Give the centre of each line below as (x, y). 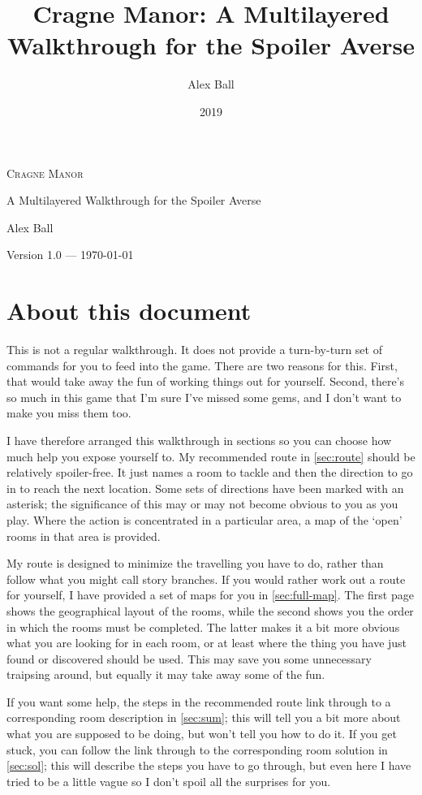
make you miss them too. (69, 413)
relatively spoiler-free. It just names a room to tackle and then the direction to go (210, 472)
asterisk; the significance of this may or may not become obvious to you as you (202, 504)
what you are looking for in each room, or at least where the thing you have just (207, 643)
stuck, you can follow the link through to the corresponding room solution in (197, 749)
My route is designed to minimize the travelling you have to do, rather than (195, 563)
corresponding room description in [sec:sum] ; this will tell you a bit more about (204, 717)
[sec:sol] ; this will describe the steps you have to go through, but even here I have (209, 765)
